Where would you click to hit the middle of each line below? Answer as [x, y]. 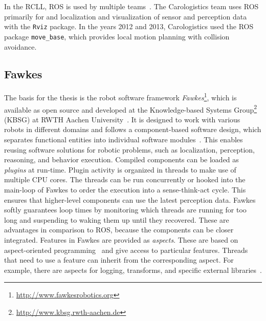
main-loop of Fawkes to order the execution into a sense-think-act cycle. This [125, 189]
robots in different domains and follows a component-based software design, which [133, 129]
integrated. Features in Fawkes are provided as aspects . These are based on [121, 239]
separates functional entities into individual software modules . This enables [124, 139]
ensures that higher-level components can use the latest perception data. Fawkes [130, 199]
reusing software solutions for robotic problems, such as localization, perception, [130, 149]
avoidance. [20, 46]
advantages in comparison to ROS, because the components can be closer [119, 230]
